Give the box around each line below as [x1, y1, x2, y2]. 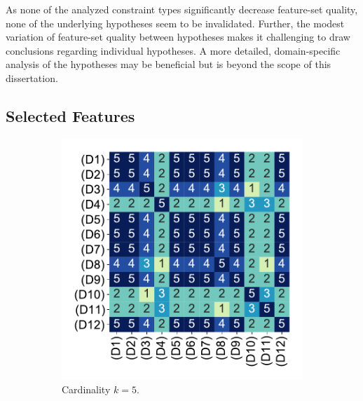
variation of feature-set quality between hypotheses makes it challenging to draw [6, 29, 350, 44]
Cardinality [62, 382, 111, 397]
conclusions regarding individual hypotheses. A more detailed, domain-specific [6, 43, 341, 57]
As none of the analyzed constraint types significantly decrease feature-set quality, [6, 2, 358, 16]
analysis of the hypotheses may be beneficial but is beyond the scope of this [6, 57, 331, 72]
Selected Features [6, 104, 135, 126]
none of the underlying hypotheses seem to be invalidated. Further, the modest [6, 15, 345, 30]
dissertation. [6, 70, 58, 85]
